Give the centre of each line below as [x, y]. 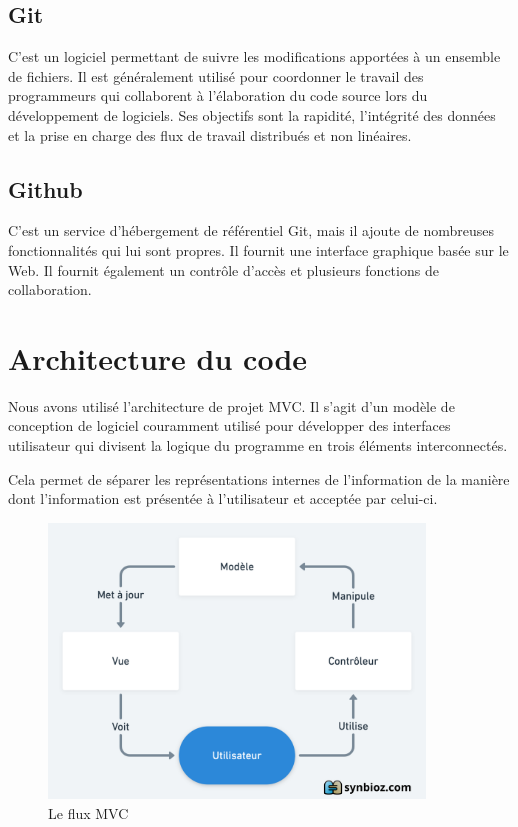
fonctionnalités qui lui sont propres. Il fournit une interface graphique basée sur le [258, 249]
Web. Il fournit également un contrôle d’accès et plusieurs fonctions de [223, 269]
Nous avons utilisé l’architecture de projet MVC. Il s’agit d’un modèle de [231, 405]
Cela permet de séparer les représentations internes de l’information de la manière [259, 478]
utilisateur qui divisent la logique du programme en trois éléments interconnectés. [258, 445]
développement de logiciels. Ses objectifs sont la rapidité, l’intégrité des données [252, 114]
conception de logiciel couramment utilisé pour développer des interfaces [229, 425]
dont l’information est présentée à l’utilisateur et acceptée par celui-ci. [223, 498]
